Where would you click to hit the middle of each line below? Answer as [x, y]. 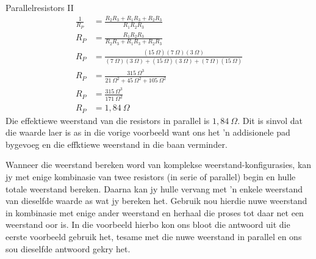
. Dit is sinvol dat [270, 120]
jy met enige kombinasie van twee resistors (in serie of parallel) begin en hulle [151, 177]
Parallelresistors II [40, 7]
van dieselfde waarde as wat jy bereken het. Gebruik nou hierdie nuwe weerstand [156, 201]
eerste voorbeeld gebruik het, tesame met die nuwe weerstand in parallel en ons [154, 237]
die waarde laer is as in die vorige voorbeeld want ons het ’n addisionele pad [148, 132]
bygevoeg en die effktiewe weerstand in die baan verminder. [117, 144]
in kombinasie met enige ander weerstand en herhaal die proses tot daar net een [155, 212]
